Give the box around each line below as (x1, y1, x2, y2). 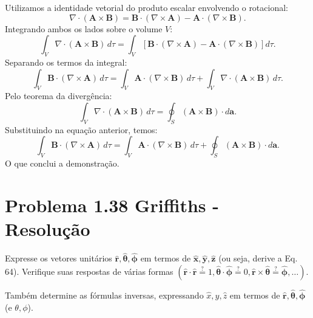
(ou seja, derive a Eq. (218, 252, 298, 264)
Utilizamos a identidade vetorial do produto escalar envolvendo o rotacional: (5, 1, 288, 13)
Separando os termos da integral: (5, 55, 127, 68)
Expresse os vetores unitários (5, 252, 112, 264)
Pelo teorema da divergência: (5, 89, 112, 102)
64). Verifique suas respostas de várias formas (5, 264, 173, 277)
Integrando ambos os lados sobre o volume (5, 22, 163, 35)
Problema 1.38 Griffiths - (5, 192, 220, 217)
